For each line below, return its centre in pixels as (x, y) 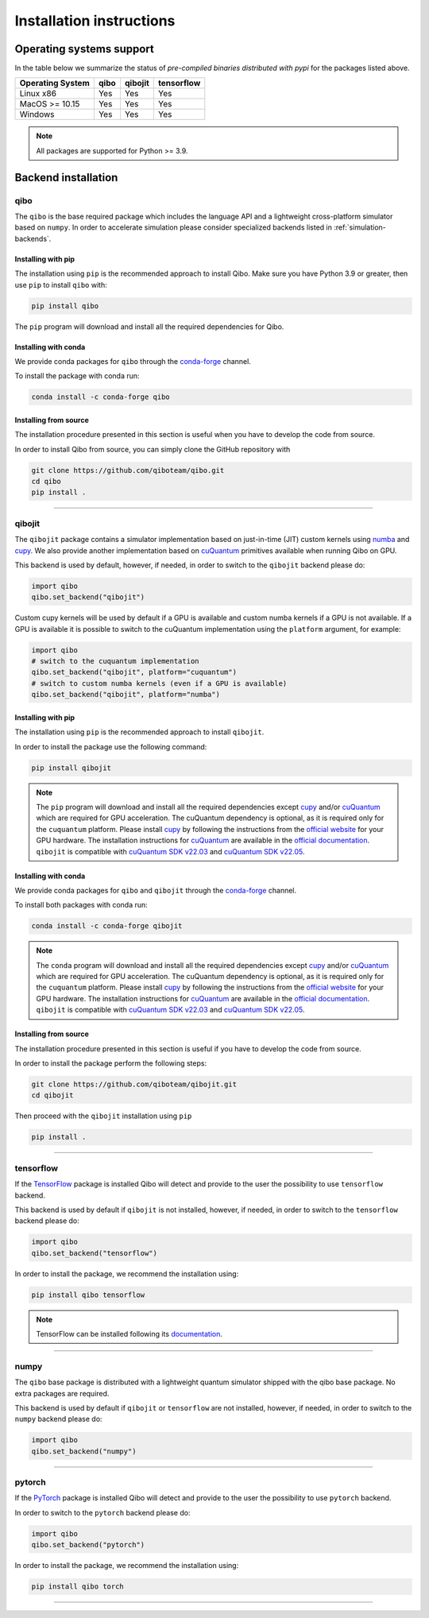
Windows (37, 114)
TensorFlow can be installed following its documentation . (129, 1334)
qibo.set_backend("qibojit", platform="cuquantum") (134, 672)
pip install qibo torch (78, 1587)
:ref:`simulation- (360, 227)
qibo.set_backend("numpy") (84, 1451)
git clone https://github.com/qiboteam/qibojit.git (134, 1084)
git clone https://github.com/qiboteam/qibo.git (128, 470)
